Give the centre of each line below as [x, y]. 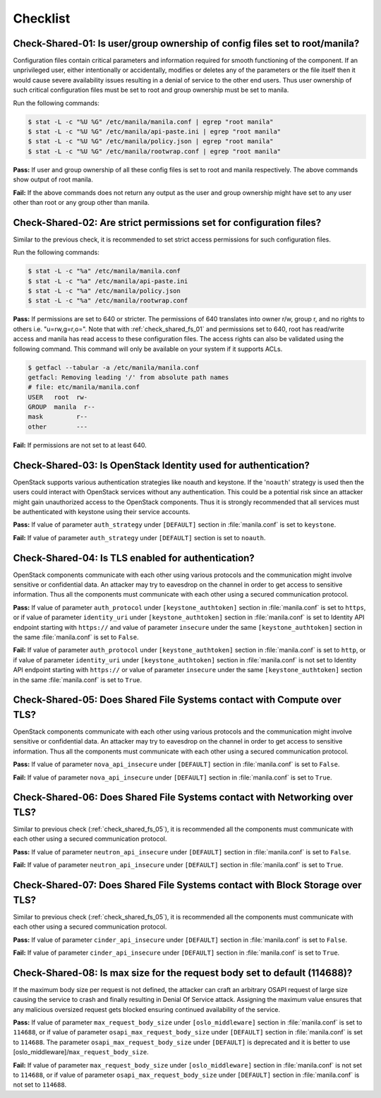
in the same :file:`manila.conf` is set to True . [78, 680]
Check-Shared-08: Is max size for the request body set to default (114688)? [183, 973]
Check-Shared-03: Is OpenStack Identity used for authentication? [162, 465]
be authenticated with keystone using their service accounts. [102, 511]
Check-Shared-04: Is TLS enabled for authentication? [134, 558]
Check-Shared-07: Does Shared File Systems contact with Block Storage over [188, 885]
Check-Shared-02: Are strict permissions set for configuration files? [167, 222]
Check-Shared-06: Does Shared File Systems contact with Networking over [183, 798]
